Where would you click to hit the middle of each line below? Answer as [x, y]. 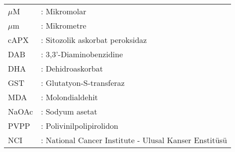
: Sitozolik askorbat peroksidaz [94, 40]
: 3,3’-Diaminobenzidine [82, 54]
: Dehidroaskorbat [72, 68]
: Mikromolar [64, 11]
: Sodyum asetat [69, 111]
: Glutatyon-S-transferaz [83, 83]
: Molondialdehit [69, 97]
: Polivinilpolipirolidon [80, 126]
